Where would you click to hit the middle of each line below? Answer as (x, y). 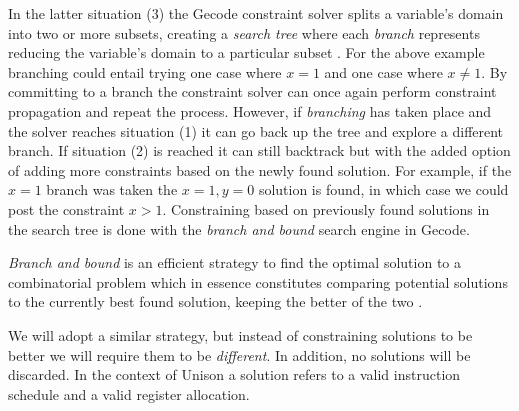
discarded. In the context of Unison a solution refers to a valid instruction (234, 374)
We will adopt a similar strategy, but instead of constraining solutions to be (240, 334)
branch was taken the (112, 189)
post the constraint (66, 208)
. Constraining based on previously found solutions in (326, 208)
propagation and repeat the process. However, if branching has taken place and (250, 110)
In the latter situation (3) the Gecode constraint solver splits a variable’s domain (256, 13)
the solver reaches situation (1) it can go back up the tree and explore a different (256, 130)
